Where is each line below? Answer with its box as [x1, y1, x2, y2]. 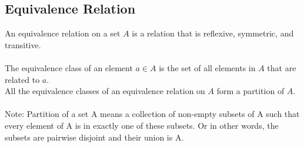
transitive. [5, 38, 41, 51]
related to [5, 73, 40, 85]
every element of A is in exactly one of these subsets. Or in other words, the [5, 119, 279, 131]
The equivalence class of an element [5, 61, 133, 73]
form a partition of [216, 85, 285, 97]
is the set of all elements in [159, 61, 256, 73]
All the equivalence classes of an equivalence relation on [5, 85, 205, 97]
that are [267, 61, 296, 73]
